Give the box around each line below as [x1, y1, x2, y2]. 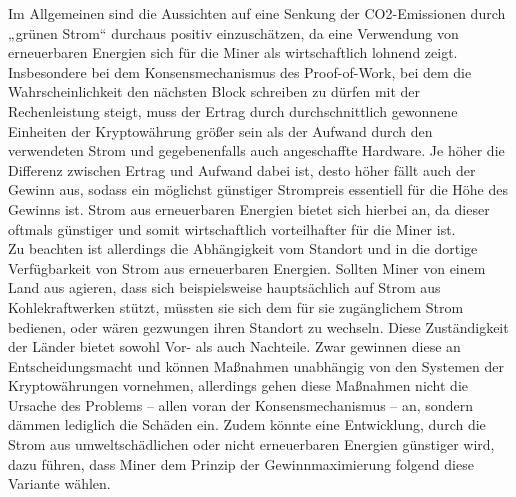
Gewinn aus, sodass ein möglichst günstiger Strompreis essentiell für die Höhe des [8, 179, 508, 200]
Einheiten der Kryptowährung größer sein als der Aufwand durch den [8, 120, 433, 141]
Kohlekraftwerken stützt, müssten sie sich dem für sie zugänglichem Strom [8, 296, 464, 317]
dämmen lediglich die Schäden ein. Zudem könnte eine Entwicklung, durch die [8, 414, 486, 435]
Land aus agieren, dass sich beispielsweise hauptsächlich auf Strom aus [8, 277, 441, 298]
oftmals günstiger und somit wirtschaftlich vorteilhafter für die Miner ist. [8, 218, 456, 239]
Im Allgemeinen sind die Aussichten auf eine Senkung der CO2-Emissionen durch [8, 3, 506, 23]
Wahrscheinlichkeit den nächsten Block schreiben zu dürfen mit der [8, 81, 421, 102]
